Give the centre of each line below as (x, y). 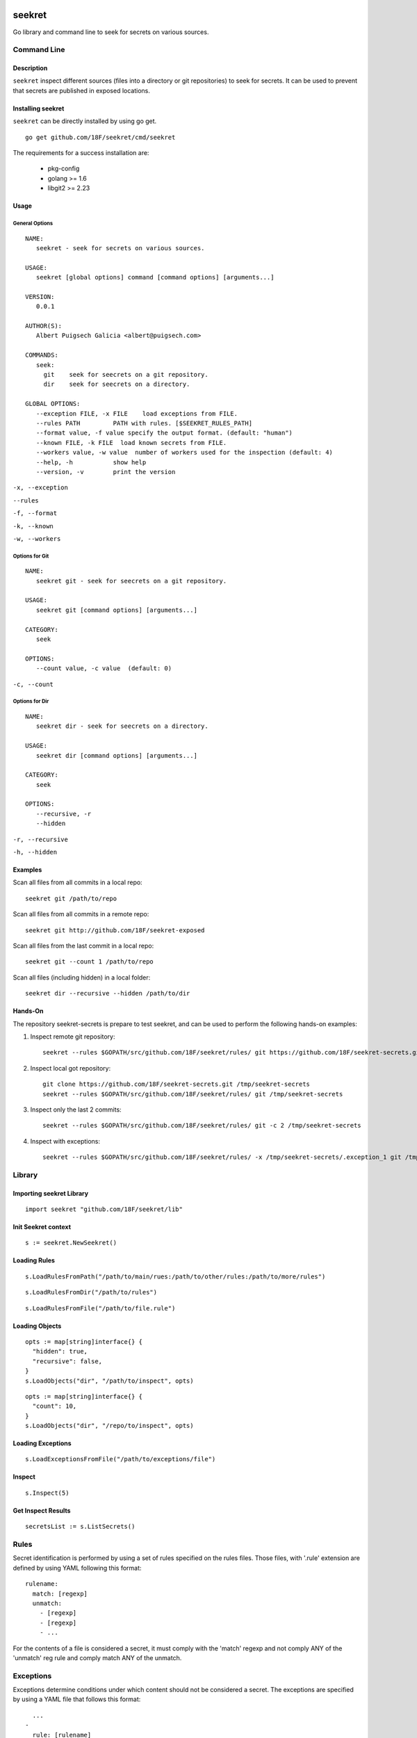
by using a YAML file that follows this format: (77, 1699)
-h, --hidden (35, 852)
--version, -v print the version (106, 472)
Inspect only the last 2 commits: (76, 1110)
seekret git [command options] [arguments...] (117, 610)
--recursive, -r (64, 814)
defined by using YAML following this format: (77, 1568)
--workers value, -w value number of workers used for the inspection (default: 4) (185, 453)
